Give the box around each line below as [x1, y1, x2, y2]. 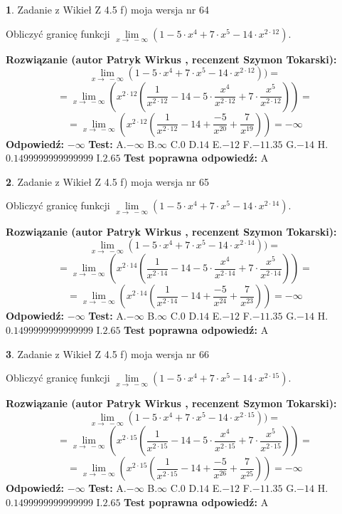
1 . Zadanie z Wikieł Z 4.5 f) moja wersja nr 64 [6, 2, 209, 16]
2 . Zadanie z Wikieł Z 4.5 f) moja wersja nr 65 [6, 174, 209, 189]
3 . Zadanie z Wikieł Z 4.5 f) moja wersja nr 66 [6, 346, 209, 361]
